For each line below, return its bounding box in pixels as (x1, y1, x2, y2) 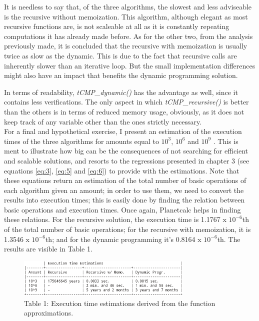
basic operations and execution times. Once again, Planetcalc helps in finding (4, 204, 241, 214)
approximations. (24, 307, 73, 318)
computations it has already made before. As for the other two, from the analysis (4, 30, 253, 41)
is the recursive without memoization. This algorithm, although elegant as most (4, 11, 248, 21)
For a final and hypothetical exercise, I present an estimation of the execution (4, 126, 242, 136)
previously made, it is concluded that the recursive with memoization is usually (4, 40, 247, 51)
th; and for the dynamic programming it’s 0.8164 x (45, 233, 201, 244)
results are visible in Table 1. (4, 243, 92, 254)
